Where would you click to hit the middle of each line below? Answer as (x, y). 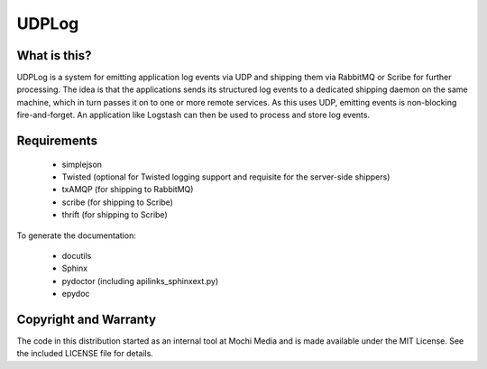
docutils (77, 255)
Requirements (57, 141)
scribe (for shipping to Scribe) (117, 202)
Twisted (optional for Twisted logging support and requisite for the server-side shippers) (226, 177)
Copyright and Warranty (87, 319)
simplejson (82, 164)
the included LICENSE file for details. (85, 354)
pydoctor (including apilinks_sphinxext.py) (140, 281)
